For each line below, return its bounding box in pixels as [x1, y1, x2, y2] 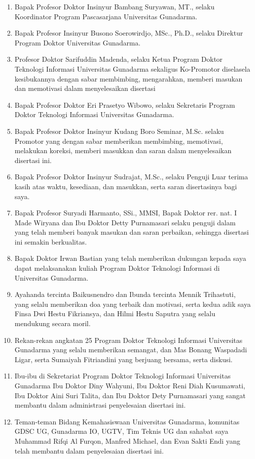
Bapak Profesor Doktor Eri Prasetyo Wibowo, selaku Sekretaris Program [14, 99, 235, 110]
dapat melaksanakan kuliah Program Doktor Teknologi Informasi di [14, 263, 220, 273]
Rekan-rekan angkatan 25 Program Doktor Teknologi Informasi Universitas [14, 334, 243, 345]
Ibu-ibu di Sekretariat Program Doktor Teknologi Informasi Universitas [14, 371, 231, 381]
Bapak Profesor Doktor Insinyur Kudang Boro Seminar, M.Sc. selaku [14, 125, 224, 136]
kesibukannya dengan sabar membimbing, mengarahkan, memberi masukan [14, 73, 243, 83]
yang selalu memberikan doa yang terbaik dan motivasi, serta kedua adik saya [14, 298, 251, 309]
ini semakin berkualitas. [14, 236, 87, 247]
